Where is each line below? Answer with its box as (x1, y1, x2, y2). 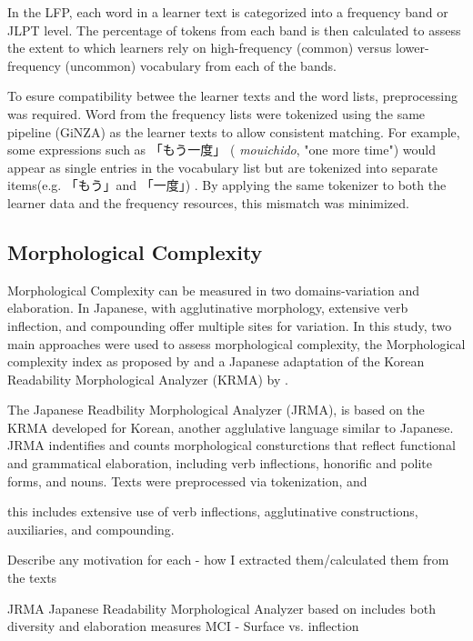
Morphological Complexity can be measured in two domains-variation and (7, 280, 419, 299)
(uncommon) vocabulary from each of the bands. (65, 55, 337, 75)
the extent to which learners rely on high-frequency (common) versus (7, 38, 392, 57)
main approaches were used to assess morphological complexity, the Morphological (7, 334, 466, 353)
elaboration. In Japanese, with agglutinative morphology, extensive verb (7, 298, 408, 317)
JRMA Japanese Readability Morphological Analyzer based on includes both (7, 598, 436, 617)
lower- (396, 38, 429, 57)
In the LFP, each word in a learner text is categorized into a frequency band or (7, 3, 448, 21)
